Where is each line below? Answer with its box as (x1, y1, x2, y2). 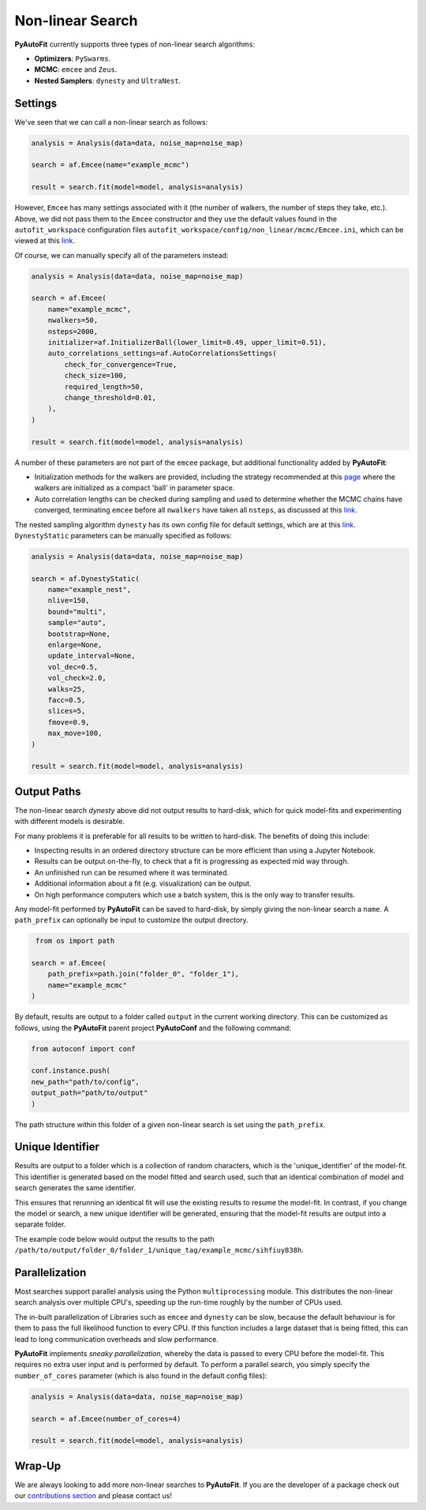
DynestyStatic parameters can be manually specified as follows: (14, 530, 232, 540)
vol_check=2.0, (47, 673, 106, 683)
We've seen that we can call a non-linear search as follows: (14, 117, 208, 126)
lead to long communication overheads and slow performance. (14, 1334, 219, 1343)
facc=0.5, (47, 695, 86, 704)
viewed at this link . (14, 236, 75, 245)
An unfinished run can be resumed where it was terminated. (34, 867, 230, 877)
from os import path (35, 936, 115, 946)
